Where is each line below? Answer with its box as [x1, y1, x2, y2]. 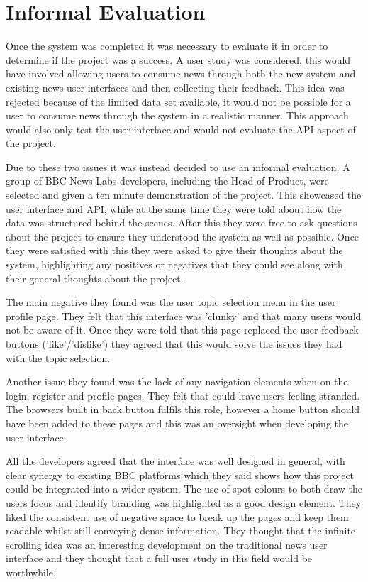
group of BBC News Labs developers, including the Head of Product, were [6, 173, 329, 188]
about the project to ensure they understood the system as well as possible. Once [6, 229, 359, 243]
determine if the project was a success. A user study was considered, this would [6, 52, 351, 67]
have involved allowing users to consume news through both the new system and [6, 66, 356, 81]
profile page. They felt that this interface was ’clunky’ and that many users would [6, 308, 362, 323]
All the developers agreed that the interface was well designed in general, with [6, 454, 345, 468]
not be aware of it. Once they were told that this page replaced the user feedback [6, 322, 359, 337]
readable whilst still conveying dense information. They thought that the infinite [6, 523, 356, 538]
